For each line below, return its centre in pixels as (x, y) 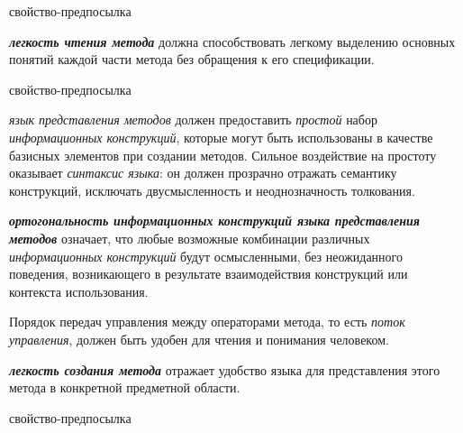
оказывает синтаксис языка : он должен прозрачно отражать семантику (203, 173)
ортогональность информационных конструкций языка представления (214, 221)
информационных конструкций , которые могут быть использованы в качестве (221, 137)
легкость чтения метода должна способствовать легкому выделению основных (232, 41)
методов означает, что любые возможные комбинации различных (190, 238)
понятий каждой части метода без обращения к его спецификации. (192, 59)
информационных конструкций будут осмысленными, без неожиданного (206, 256)
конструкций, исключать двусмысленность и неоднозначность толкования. (212, 190)
